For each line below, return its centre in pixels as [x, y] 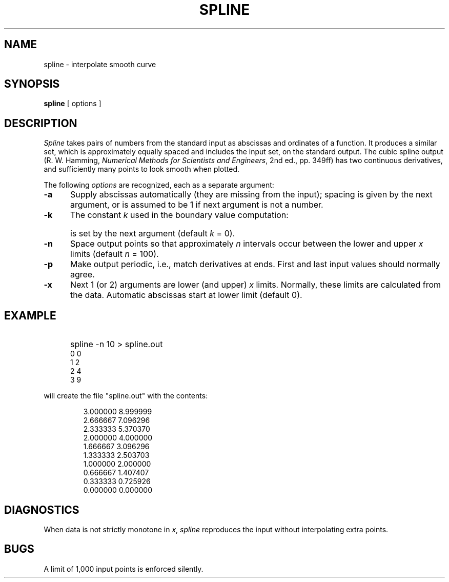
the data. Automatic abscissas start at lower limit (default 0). [186, 295]
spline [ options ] [73, 104]
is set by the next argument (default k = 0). [152, 234]
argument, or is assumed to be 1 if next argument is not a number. [197, 205]
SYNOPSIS [32, 84]
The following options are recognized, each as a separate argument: [159, 185]
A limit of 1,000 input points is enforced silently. [124, 569]
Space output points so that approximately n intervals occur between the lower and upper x [247, 244]
